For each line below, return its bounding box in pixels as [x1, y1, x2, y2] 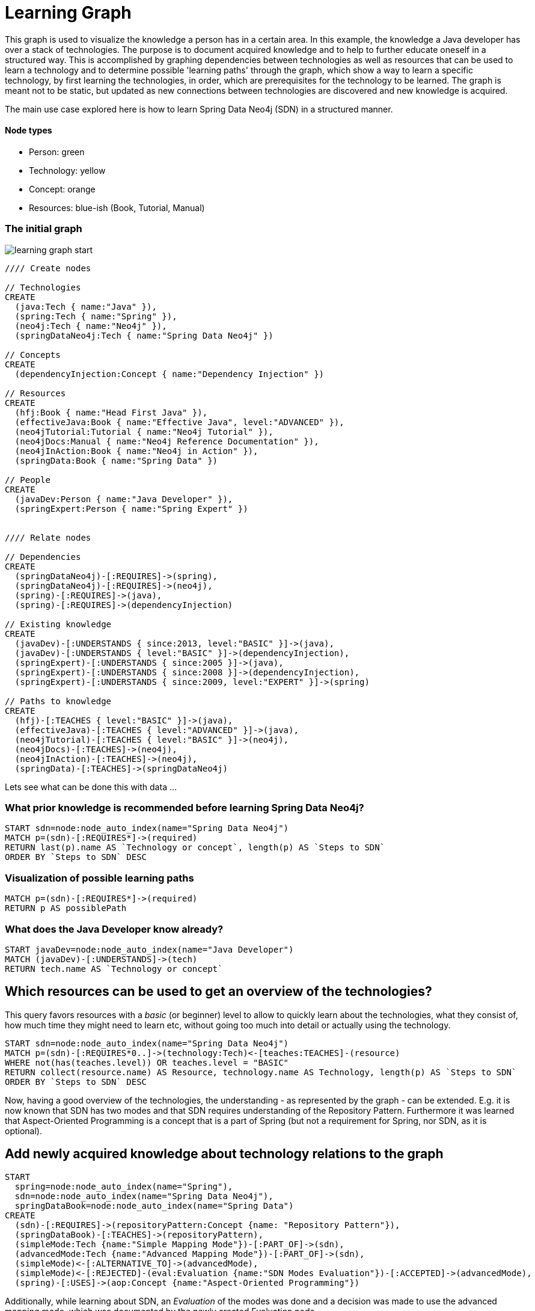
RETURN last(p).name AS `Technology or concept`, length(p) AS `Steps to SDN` [5, 843, 385, 853]
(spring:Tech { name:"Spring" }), [14, 311, 177, 321]
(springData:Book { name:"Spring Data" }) [14, 455, 218, 465]
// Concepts [5, 349, 61, 360]
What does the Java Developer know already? [5, 923, 224, 935]
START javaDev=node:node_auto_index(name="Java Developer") [5, 944, 294, 954]
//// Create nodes [5, 263, 91, 273]
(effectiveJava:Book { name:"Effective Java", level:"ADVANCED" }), [14, 417, 344, 427]
